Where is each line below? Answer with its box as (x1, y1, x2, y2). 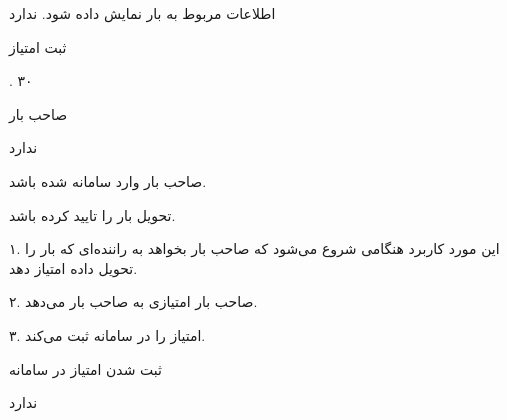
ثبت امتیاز (9, 36, 67, 57)
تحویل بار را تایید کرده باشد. (9, 204, 176, 225)
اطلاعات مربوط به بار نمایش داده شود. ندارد (9, 3, 276, 23)
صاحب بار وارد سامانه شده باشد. (9, 170, 207, 191)
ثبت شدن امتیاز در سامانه (9, 358, 162, 379)
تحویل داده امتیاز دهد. (9, 257, 138, 278)
